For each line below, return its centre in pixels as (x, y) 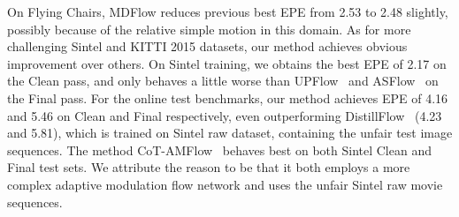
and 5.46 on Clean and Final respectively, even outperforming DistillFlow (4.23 (225, 115)
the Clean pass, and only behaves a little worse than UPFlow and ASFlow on (223, 81)
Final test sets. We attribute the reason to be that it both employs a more (209, 167)
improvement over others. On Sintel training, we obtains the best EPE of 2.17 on (227, 63)
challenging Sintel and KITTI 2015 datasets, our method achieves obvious (207, 46)
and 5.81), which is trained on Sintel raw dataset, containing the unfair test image (230, 133)
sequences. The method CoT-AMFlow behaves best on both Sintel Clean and (219, 150)
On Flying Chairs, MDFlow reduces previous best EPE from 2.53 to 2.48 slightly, (228, 11)
